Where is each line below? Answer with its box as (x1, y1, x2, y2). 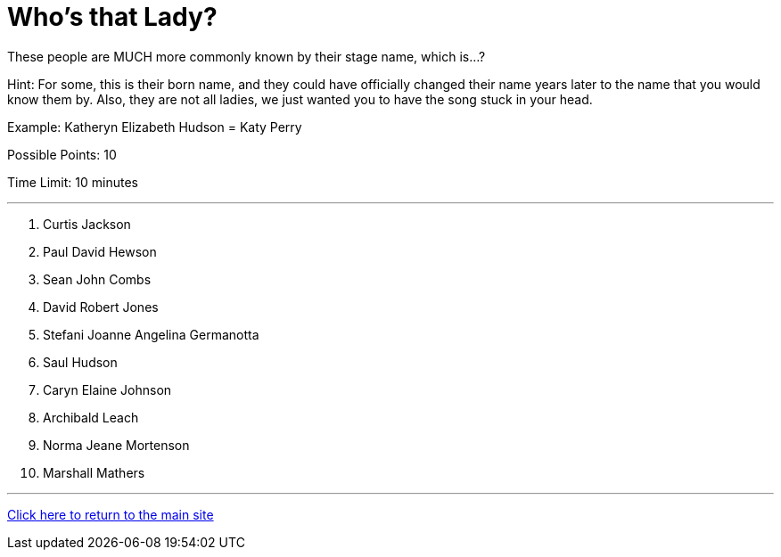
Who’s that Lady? (7, 2, 218, 32)
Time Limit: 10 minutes (7, 174, 138, 190)
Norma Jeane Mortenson (43, 437, 190, 453)
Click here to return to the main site (7, 506, 214, 522)
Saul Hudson (43, 354, 118, 370)
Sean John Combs (43, 271, 152, 287)
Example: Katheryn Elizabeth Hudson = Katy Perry (7, 119, 302, 135)
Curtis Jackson (43, 216, 131, 232)
